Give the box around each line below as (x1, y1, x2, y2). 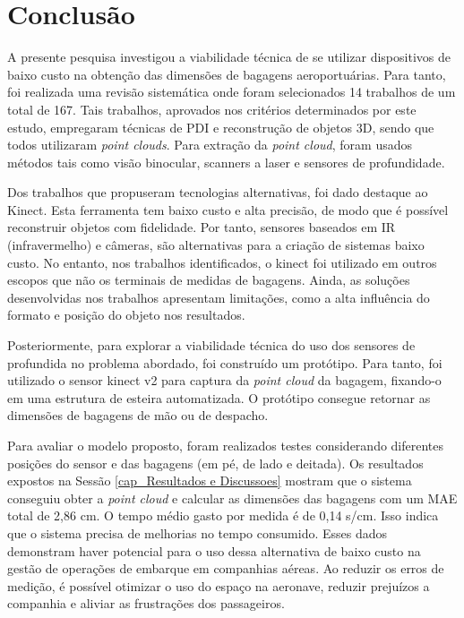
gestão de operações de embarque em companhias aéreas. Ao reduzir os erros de (7, 559, 444, 578)
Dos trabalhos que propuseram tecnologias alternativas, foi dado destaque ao (7, 183, 428, 202)
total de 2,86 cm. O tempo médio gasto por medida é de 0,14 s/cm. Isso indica (7, 506, 439, 525)
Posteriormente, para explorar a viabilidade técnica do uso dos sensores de (7, 336, 416, 355)
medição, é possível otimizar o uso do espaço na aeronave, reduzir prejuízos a (7, 576, 430, 595)
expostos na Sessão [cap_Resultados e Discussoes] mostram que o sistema (7, 471, 412, 490)
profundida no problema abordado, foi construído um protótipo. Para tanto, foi (7, 353, 443, 372)
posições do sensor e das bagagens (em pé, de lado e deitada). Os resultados (7, 453, 424, 472)
